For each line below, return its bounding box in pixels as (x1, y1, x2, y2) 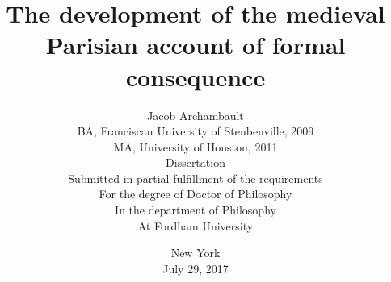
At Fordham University (137, 217, 254, 234)
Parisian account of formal (45, 28, 346, 61)
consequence (125, 60, 266, 93)
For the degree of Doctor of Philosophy (99, 185, 292, 202)
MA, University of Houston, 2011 (113, 138, 278, 155)
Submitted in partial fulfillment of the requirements (68, 169, 323, 186)
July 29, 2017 (162, 259, 229, 276)
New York (170, 244, 221, 261)
